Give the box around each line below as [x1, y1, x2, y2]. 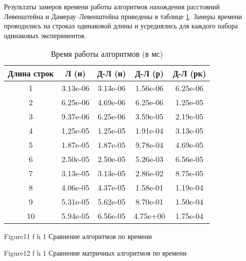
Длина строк [8, 68, 54, 79]
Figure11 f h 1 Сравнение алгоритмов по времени [4, 231, 152, 241]
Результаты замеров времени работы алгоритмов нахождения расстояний [4, 1, 220, 11]
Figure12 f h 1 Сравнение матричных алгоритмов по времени [4, 247, 187, 258]
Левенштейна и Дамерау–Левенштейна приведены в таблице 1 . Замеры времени [4, 11, 242, 21]
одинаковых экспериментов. [4, 30, 87, 40]
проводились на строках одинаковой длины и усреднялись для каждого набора [4, 21, 238, 31]
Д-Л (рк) [173, 68, 206, 79]
